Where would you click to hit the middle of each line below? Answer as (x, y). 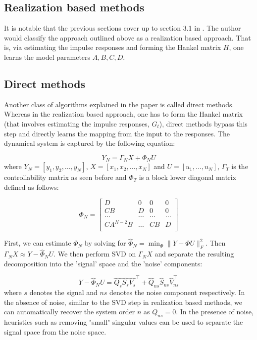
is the (240, 166)
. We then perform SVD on (95, 254)
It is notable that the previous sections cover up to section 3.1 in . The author (123, 28)
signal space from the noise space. (55, 331)
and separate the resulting (194, 254)
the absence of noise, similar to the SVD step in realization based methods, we (123, 302)
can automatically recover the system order (70, 312)
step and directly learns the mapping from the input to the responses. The (117, 133)
